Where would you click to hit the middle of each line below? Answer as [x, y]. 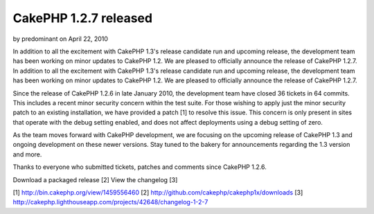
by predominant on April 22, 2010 [61, 39]
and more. [27, 154]
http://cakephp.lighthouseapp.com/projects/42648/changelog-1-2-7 [110, 202]
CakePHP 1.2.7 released [82, 18]
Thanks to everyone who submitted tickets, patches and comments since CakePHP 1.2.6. [140, 167]
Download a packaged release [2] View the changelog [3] [95, 179]
